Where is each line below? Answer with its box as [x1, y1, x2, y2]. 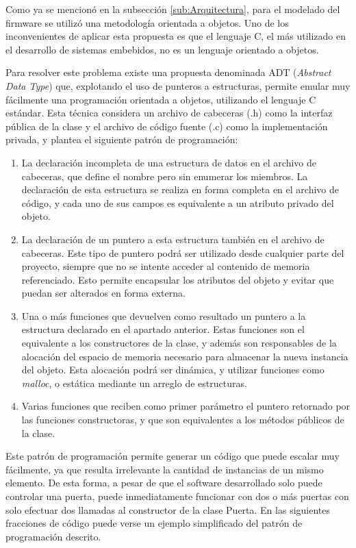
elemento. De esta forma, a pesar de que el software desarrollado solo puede [5, 475, 322, 490]
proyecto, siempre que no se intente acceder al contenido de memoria [21, 259, 310, 273]
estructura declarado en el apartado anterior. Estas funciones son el [21, 322, 305, 336]
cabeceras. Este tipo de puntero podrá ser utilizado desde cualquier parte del [21, 245, 344, 260]
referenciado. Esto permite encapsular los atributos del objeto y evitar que [21, 272, 334, 286]
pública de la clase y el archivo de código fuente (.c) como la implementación [5, 119, 328, 133]
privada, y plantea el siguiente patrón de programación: [5, 132, 238, 147]
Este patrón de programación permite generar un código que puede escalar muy [5, 449, 340, 463]
